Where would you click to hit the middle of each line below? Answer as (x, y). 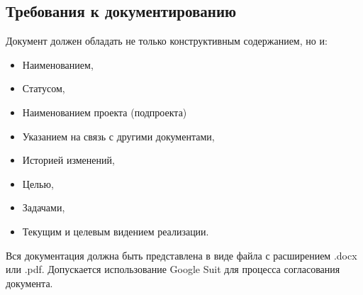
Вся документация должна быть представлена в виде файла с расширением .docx (181, 255)
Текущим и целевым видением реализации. (116, 231)
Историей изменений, (68, 160)
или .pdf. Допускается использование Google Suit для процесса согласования (173, 269)
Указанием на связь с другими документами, (118, 136)
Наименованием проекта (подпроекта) (105, 112)
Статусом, (44, 88)
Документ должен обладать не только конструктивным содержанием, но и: (167, 41)
